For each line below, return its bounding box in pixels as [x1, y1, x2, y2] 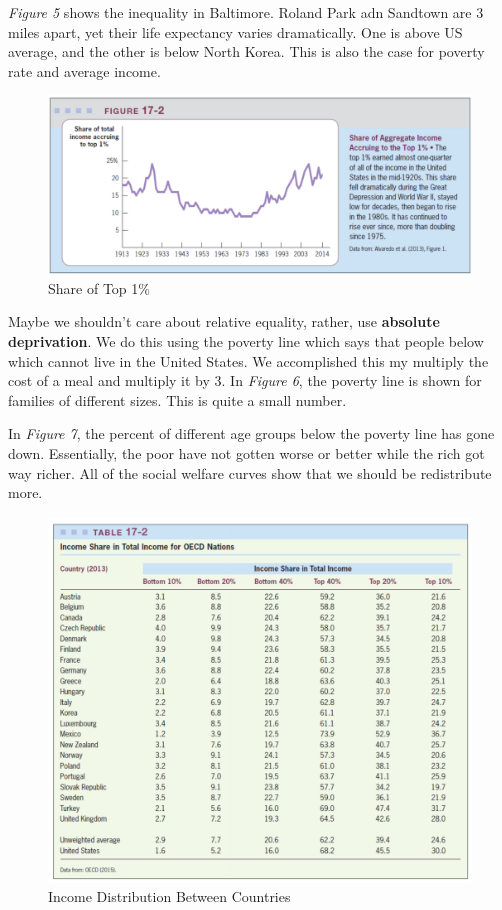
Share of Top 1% [48, 277, 150, 298]
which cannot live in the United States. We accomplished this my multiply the [8, 350, 489, 371]
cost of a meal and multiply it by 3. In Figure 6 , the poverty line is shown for [8, 370, 482, 391]
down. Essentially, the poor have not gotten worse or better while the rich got [8, 443, 485, 463]
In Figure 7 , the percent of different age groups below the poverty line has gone [8, 423, 495, 444]
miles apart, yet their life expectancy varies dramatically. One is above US [8, 21, 463, 42]
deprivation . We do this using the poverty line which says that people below [8, 331, 484, 352]
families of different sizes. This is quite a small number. [8, 389, 347, 410]
